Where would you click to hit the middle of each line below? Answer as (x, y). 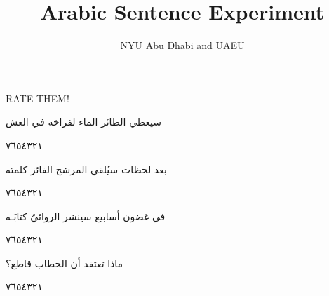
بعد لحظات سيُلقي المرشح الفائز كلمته (86, 169)
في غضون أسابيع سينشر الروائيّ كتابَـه (86, 216)
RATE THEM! (38, 98)
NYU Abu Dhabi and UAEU (182, 45)
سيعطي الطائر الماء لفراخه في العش (84, 122)
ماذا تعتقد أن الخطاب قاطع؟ (65, 263)
